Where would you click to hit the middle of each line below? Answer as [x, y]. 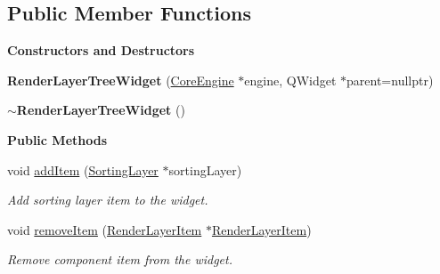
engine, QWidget [290, 80]
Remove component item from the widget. [120, 259]
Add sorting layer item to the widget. [108, 200]
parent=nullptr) [390, 80]
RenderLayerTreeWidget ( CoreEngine [121, 80]
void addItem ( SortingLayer [83, 169]
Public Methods [57, 139]
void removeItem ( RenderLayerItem [105, 229]
